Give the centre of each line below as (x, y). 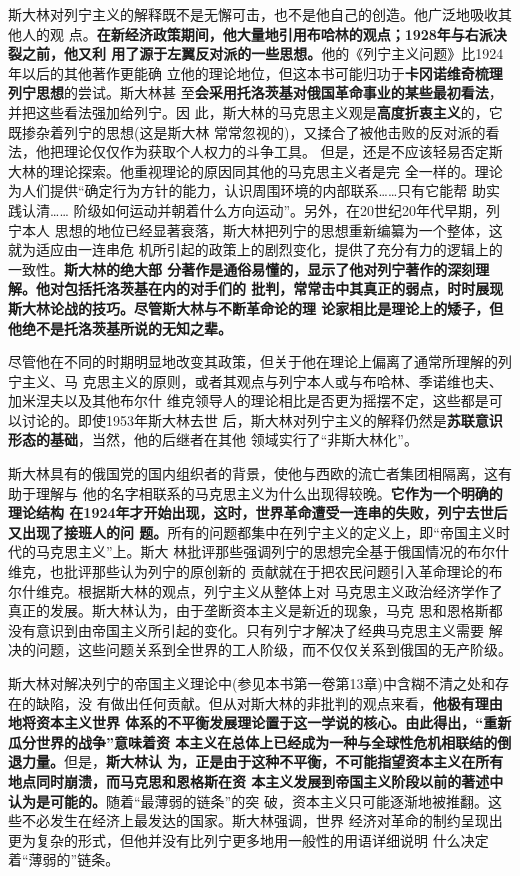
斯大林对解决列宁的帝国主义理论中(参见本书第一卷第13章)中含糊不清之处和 (251, 683)
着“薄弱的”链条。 (64, 859)
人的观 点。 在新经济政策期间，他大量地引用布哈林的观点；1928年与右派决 (264, 33)
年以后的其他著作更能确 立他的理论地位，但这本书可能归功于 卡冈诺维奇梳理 (255, 72)
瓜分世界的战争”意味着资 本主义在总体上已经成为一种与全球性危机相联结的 (253, 741)
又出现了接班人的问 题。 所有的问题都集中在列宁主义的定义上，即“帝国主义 (252, 531)
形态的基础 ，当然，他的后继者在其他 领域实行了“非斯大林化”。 (213, 439)
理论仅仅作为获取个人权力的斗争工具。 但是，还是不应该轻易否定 (276, 151)
